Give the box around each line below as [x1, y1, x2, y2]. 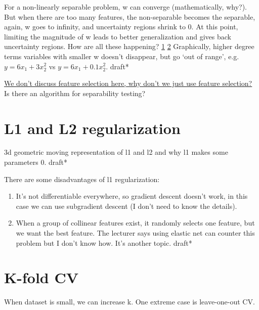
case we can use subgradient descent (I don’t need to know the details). [16, 200, 237, 211]
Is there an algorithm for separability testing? [4, 87, 146, 98]
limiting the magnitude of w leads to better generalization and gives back [4, 31, 232, 41]
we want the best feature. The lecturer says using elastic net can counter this [16, 228, 255, 238]
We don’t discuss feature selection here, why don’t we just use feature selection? [4, 78, 252, 88]
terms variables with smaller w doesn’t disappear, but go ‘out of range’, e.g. [4, 51, 239, 61]
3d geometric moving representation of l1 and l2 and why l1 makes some [4, 147, 228, 157]
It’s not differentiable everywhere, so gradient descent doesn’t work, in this [16, 191, 248, 201]
